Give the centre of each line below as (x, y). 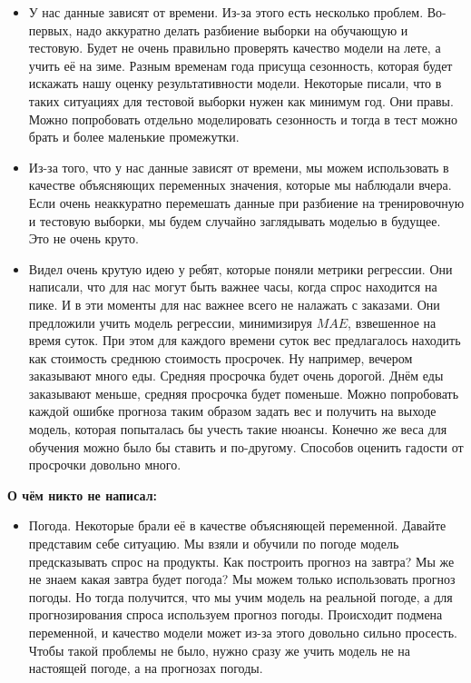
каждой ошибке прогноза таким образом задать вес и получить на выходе (232, 411)
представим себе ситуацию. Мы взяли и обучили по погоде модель (214, 544)
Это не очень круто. (83, 238)
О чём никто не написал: (82, 495)
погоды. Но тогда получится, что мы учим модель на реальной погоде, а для (240, 596)
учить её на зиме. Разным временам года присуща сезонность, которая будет (240, 65)
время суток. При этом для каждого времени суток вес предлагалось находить (245, 340)
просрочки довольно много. (105, 465)
